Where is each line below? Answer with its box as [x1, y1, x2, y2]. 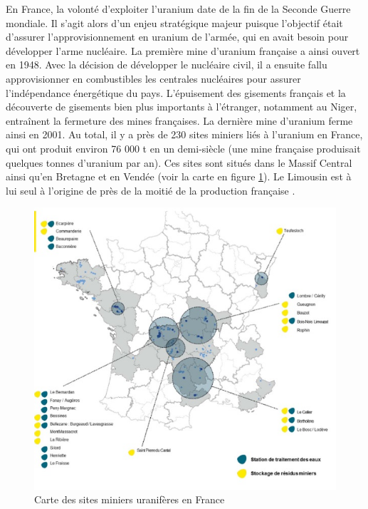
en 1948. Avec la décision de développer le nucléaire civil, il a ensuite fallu [6, 57, 327, 72]
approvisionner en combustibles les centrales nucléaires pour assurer [6, 71, 301, 86]
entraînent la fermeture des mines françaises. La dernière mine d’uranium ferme [6, 113, 353, 128]
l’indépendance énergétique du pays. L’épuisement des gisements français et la [6, 85, 346, 100]
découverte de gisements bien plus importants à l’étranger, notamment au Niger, [6, 99, 357, 114]
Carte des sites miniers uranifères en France [34, 492, 225, 507]
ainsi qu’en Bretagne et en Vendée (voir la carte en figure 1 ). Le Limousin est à [6, 169, 352, 184]
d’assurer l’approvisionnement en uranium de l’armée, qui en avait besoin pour [6, 29, 349, 44]
